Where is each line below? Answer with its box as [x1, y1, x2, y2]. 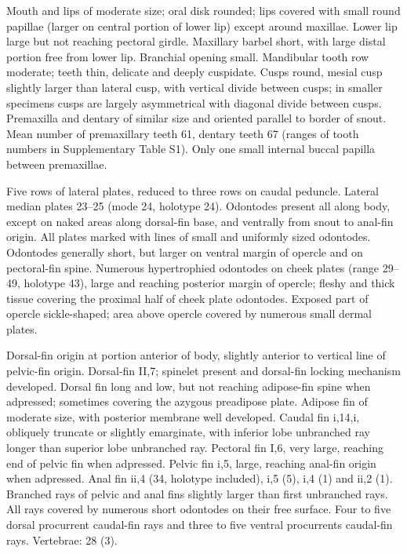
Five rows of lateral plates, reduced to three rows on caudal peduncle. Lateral [6, 182, 379, 199]
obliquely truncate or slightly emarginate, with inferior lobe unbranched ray [6, 424, 370, 440]
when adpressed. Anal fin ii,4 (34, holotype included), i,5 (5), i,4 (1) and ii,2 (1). [6, 470, 393, 487]
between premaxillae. [6, 155, 107, 172]
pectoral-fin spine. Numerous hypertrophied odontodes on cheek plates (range [6, 259, 379, 275]
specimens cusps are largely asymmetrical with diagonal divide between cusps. [6, 94, 382, 111]
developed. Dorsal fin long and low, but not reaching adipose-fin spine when [6, 377, 371, 394]
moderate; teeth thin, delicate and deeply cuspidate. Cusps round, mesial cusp [6, 64, 383, 80]
